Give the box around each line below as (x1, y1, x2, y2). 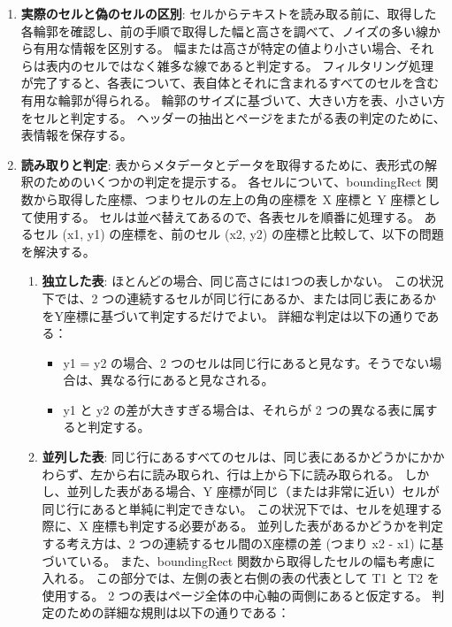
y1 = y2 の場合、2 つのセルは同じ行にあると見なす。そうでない (63, 353, 430, 371)
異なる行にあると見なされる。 (100, 371, 274, 389)
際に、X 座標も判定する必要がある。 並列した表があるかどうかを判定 (42, 516, 443, 535)
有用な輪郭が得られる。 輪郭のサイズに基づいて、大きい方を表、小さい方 (20, 90, 445, 109)
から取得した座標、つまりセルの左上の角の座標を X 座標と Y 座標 (33, 189, 416, 208)
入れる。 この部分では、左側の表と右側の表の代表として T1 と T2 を (42, 569, 440, 587)
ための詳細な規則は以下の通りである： (66, 603, 290, 622)
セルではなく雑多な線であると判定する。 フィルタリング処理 (82, 56, 434, 74)
